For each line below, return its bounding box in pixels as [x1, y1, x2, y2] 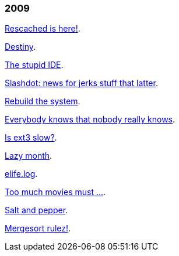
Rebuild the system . [5, 96, 80, 107]
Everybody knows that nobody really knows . [5, 114, 176, 125]
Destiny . [5, 42, 36, 52]
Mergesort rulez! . [5, 223, 71, 234]
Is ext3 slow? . [5, 132, 57, 143]
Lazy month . [5, 151, 52, 161]
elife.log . [5, 169, 38, 179]
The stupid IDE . [5, 60, 64, 70]
